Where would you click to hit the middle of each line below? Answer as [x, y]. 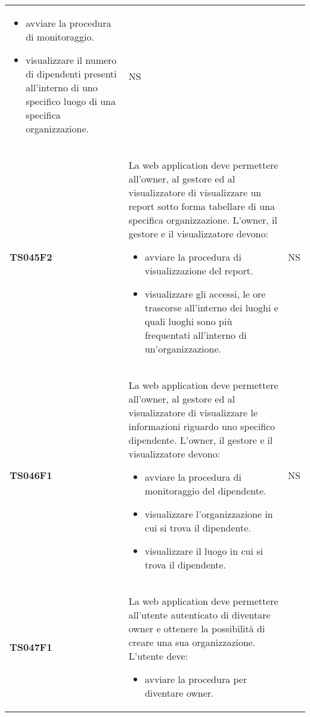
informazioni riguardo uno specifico [202, 426]
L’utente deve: [158, 656]
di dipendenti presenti [71, 74]
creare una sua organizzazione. [192, 642]
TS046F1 [31, 475]
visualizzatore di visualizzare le [193, 412]
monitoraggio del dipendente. [205, 491]
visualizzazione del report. [199, 271]
